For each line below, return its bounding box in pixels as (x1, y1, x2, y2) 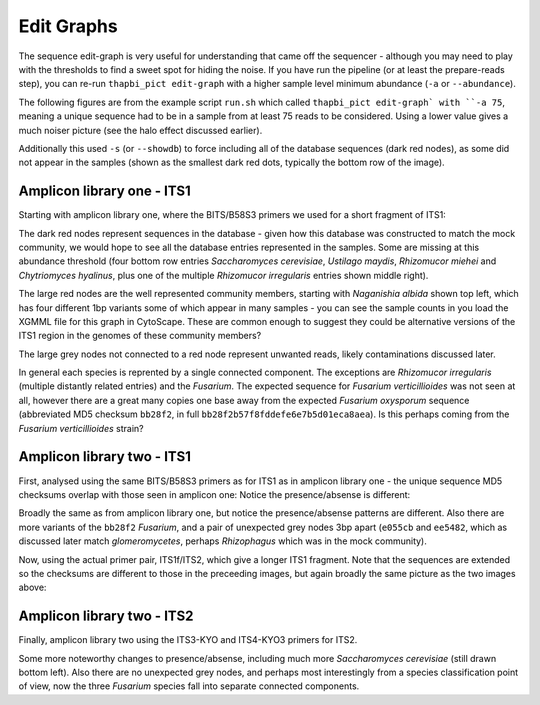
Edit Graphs (18, 15, 119, 37)
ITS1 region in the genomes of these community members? (18, 330, 262, 342)
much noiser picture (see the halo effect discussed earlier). (18, 124, 263, 136)
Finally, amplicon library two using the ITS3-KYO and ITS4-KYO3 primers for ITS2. (18, 634, 358, 646)
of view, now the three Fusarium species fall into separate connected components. (18, 680, 360, 692)
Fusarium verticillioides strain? (18, 422, 144, 434)
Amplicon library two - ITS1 (18, 448, 192, 465)
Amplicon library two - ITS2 (18, 608, 194, 625)
